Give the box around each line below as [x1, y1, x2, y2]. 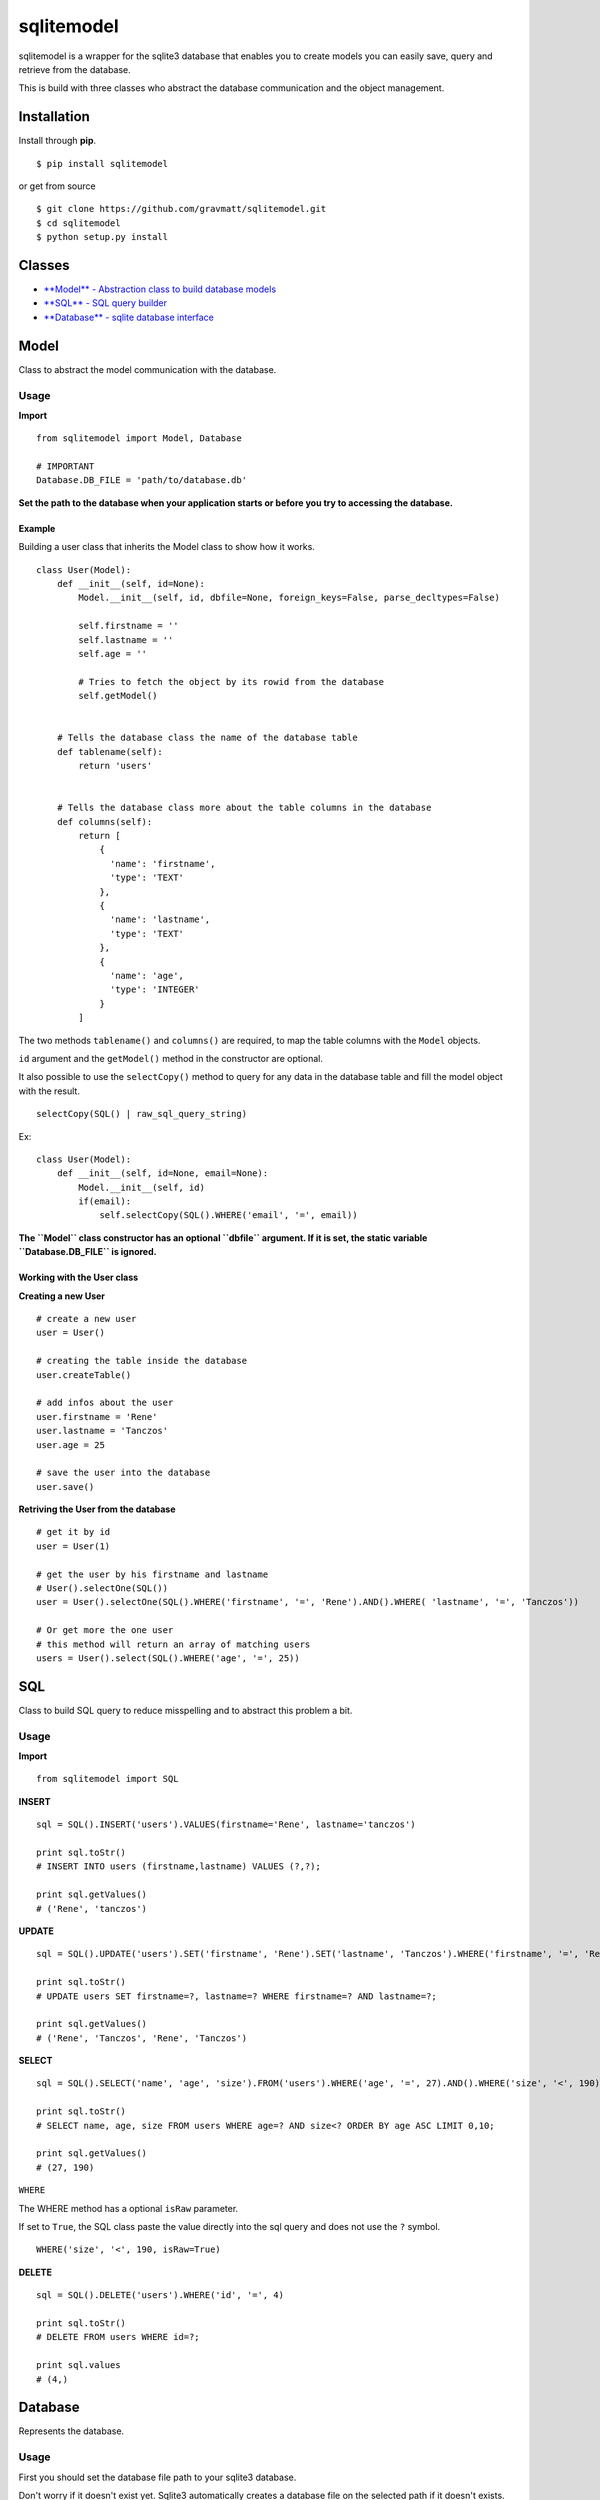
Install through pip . [18, 135, 97, 147]
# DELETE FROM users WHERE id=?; [36, 2331, 200, 2343]
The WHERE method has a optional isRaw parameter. [18, 2202, 239, 2214]
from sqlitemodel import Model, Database [36, 433, 242, 444]
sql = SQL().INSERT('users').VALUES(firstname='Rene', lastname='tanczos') [36, 1819, 416, 1830]
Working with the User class [18, 1271, 139, 1284]
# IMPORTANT [36, 461, 95, 472]
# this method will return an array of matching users [36, 1638, 311, 1650]
